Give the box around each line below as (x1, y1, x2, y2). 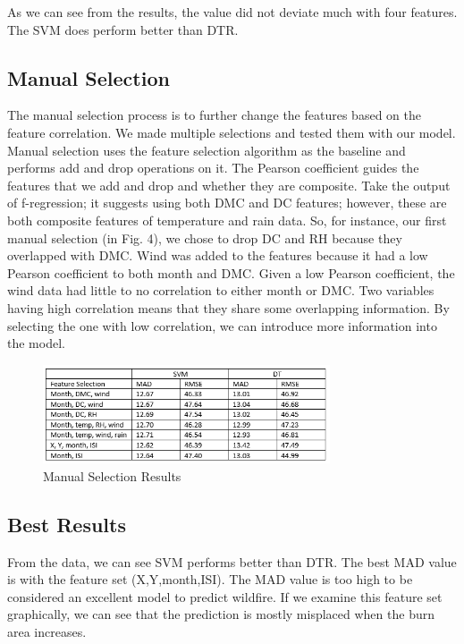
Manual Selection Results (43, 466, 181, 485)
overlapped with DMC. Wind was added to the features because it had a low (7, 246, 428, 265)
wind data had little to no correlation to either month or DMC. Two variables (7, 281, 434, 300)
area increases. (7, 623, 87, 641)
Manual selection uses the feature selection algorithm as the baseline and (7, 140, 406, 159)
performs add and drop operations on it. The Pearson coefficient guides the (7, 158, 419, 177)
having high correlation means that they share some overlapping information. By (7, 298, 450, 317)
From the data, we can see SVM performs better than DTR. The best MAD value (7, 552, 457, 571)
